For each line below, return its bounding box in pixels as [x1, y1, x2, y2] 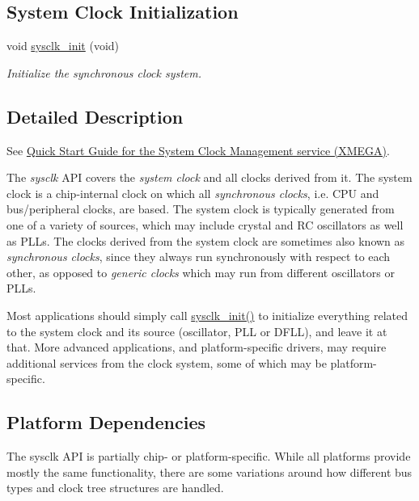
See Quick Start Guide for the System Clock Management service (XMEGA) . [6, 141, 390, 158]
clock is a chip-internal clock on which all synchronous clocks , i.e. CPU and [6, 184, 379, 201]
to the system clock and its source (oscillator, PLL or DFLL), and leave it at [6, 322, 387, 339]
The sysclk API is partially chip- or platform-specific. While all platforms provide [6, 448, 411, 465]
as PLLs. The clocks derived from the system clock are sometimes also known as [6, 232, 405, 249]
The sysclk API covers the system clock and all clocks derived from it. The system [6, 169, 413, 186]
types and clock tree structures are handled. [6, 479, 224, 496]
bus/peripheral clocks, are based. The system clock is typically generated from [6, 200, 395, 217]
